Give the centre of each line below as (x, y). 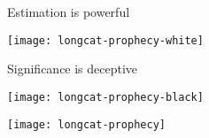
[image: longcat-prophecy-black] (105, 97)
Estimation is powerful (69, 11)
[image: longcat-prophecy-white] (105, 40)
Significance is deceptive (73, 69)
